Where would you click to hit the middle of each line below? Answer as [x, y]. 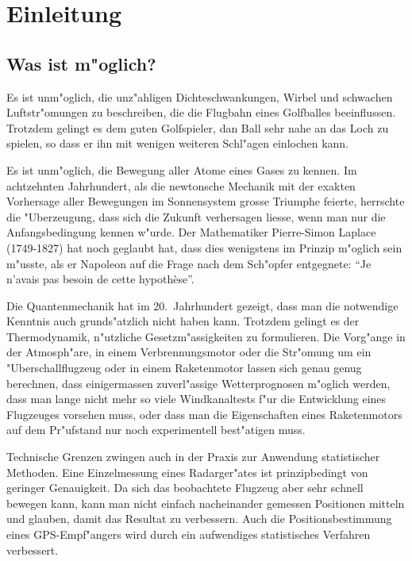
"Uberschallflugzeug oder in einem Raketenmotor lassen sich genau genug [184, 368]
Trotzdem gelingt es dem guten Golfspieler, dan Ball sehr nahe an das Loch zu [198, 127]
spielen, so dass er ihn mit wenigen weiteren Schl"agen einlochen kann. [178, 143]
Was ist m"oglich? [81, 63]
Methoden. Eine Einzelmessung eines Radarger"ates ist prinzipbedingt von [187, 472]
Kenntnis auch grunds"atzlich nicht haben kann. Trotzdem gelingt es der [183, 321]
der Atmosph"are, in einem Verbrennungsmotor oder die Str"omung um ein [189, 352]
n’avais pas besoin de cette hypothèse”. [100, 279]
